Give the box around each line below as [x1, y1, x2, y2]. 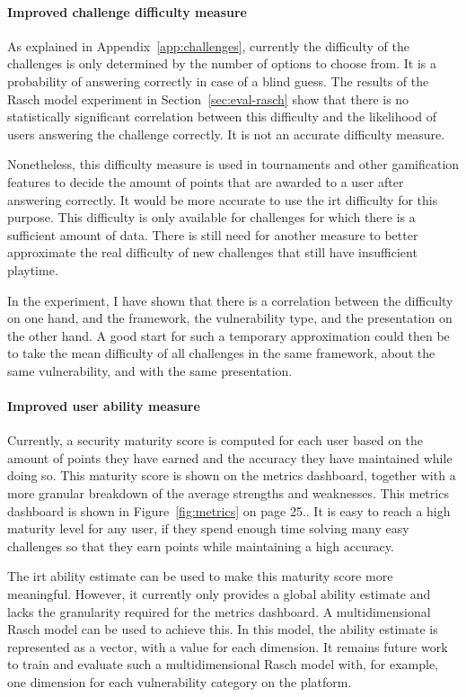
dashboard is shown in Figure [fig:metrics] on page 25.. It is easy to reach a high [7, 501, 451, 520]
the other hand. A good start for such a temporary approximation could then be [7, 326, 450, 344]
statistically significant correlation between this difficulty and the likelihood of [7, 107, 436, 126]
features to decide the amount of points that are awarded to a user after [7, 172, 404, 191]
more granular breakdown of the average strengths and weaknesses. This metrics [7, 484, 449, 503]
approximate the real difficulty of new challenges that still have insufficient [7, 243, 418, 262]
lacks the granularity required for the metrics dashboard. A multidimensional [7, 602, 431, 621]
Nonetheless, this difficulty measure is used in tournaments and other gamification [7, 155, 460, 174]
